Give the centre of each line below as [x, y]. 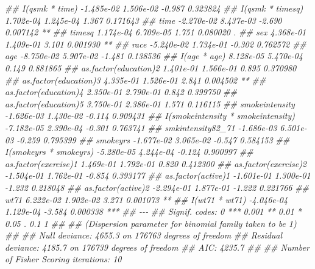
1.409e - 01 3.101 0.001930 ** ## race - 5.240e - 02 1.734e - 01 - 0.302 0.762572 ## [156, 44]
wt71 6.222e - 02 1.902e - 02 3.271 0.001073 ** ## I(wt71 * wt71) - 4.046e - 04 [147, 199]
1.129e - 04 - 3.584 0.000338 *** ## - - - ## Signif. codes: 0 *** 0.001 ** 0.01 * [153, 211]
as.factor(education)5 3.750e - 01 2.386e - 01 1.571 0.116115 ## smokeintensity [150, 103]
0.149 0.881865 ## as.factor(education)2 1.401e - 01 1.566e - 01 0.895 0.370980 [151, 67]
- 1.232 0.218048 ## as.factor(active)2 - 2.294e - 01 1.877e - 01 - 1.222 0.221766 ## [157, 187]
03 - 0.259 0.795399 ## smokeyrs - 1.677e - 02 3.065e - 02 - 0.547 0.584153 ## [147, 139]
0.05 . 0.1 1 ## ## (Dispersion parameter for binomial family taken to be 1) [151, 223]
